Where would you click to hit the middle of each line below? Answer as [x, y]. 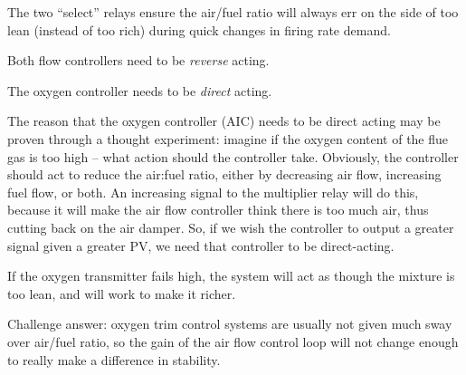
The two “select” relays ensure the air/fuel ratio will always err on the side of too [233, 12]
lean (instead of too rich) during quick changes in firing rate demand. [199, 29]
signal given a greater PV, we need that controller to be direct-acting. [201, 245]
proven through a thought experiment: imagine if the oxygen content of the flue [228, 138]
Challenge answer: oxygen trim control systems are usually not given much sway [230, 324]
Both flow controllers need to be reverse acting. [138, 60]
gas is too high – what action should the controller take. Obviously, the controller [233, 156]
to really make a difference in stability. [114, 359]
